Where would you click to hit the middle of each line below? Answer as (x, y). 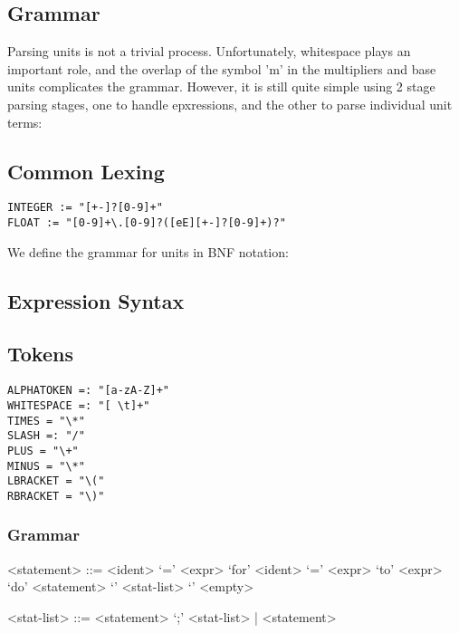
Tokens (40, 354)
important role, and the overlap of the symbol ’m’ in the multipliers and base (222, 68)
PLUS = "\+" (43, 451)
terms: (25, 122)
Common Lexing (86, 171)
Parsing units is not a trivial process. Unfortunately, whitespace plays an (209, 51)
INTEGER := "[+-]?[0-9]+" (85, 208)
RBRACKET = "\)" (56, 496)
